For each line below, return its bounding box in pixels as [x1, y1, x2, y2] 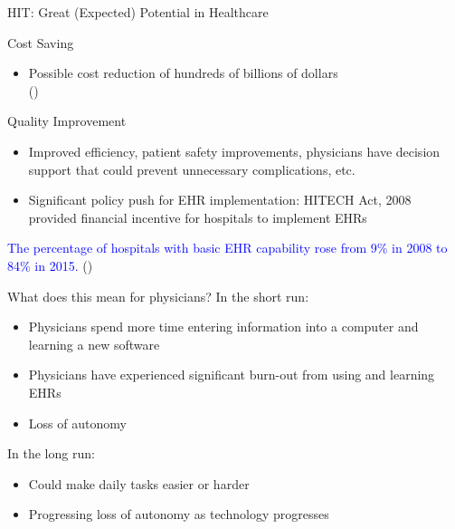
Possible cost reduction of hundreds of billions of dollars [28, 63, 338, 82]
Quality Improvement [7, 111, 127, 130]
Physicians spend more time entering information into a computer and [28, 317, 419, 336]
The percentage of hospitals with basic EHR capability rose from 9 [7, 238, 377, 257]
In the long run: [7, 444, 95, 463]
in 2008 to [392, 238, 448, 257]
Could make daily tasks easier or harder [28, 474, 250, 493]
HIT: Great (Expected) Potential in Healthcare [7, 3, 269, 21]
